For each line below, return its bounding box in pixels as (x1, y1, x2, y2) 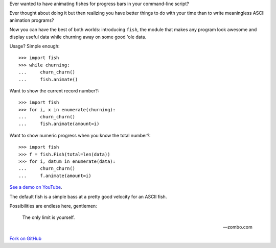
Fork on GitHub (9, 235, 42, 242)
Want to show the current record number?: (9, 87, 99, 94)
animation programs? (9, 17, 54, 23)
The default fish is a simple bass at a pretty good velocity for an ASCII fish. (9, 193, 167, 200)
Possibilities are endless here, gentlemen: (9, 203, 97, 209)
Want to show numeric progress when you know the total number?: (9, 132, 151, 138)
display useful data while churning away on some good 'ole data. (9, 34, 147, 40)
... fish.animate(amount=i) (18, 121, 100, 127)
